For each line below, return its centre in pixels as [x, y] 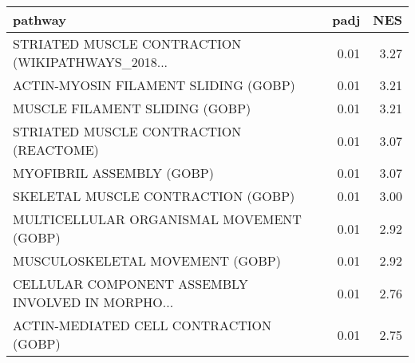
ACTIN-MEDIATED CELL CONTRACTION [142, 325]
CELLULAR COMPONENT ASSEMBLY [130, 284]
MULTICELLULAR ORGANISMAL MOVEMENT [157, 219]
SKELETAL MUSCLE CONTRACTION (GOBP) [154, 196]
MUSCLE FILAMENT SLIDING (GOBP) [132, 108]
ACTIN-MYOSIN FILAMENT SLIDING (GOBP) [154, 85]
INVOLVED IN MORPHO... [93, 302]
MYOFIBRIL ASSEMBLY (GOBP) [113, 173]
